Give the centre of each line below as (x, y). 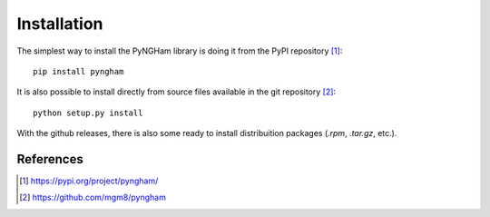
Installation (60, 24)
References (50, 159)
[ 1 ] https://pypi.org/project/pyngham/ (89, 181)
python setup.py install (88, 113)
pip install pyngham (78, 71)
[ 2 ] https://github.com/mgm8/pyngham (93, 197)
